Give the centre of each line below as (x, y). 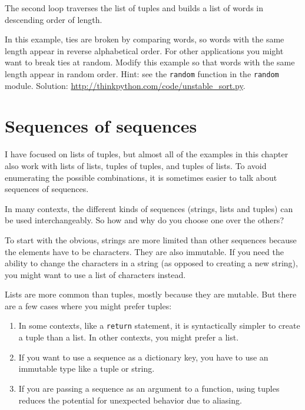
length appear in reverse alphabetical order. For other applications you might (144, 50)
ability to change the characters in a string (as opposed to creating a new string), (151, 263)
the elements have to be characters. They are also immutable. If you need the (144, 251)
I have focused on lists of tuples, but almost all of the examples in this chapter (147, 154)
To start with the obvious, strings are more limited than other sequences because (151, 239)
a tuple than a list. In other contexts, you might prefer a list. (129, 337)
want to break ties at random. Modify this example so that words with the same (150, 62)
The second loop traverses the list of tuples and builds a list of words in (134, 8)
